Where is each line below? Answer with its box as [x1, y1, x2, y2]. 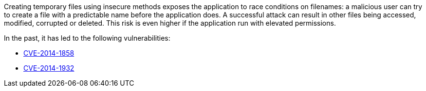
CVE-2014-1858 [23, 49, 74, 57]
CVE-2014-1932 [23, 64, 74, 72]
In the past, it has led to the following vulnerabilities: [4, 34, 170, 42]
